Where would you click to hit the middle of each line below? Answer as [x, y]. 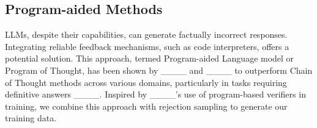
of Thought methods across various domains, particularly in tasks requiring [146, 82]
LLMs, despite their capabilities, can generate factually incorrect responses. [146, 34]
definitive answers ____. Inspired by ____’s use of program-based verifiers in [155, 94]
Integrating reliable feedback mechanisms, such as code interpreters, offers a [147, 46]
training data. [31, 118]
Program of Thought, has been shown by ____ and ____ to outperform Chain [159, 70]
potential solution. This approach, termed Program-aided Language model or [150, 58]
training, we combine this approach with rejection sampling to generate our [146, 106]
